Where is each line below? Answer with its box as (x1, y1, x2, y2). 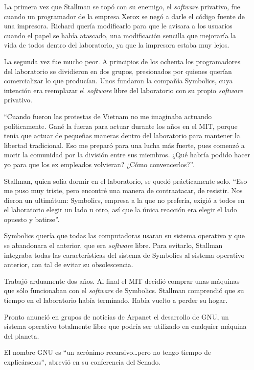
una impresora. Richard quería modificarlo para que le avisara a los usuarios (4, 21, 232, 31)
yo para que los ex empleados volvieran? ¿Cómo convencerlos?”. (4, 159, 194, 169)
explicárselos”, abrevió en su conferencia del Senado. (4, 357, 161, 367)
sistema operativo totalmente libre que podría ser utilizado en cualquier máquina (4, 321, 247, 331)
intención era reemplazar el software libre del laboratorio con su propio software (4, 85, 243, 95)
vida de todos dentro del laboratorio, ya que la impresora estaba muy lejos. (4, 40, 230, 50)
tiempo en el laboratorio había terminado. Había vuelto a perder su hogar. (4, 295, 228, 305)
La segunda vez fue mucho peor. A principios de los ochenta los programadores (4, 56, 240, 66)
